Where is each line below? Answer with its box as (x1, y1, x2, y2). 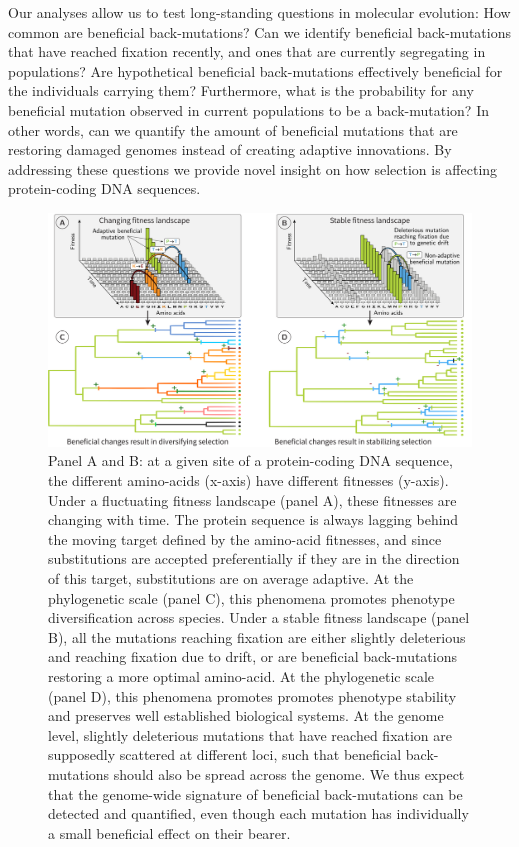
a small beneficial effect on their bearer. (48, 822, 291, 843)
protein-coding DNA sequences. (8, 178, 201, 199)
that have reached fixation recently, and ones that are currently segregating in (8, 41, 486, 62)
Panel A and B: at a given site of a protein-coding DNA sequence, (48, 450, 453, 471)
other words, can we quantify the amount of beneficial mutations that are (8, 119, 458, 140)
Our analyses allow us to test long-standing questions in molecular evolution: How (8, 2, 511, 22)
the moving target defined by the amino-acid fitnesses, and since (48, 528, 442, 549)
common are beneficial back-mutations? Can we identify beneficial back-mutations (8, 21, 512, 42)
